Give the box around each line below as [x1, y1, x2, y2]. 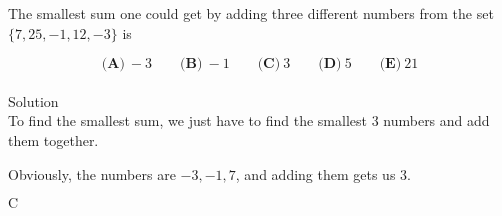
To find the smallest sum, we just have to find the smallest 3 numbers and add [8, 110, 490, 131]
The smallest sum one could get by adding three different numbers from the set [8, 3, 494, 23]
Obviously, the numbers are [8, 163, 176, 184]
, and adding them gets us [235, 163, 396, 184]
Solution [8, 90, 59, 111]
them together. [8, 129, 99, 150]
